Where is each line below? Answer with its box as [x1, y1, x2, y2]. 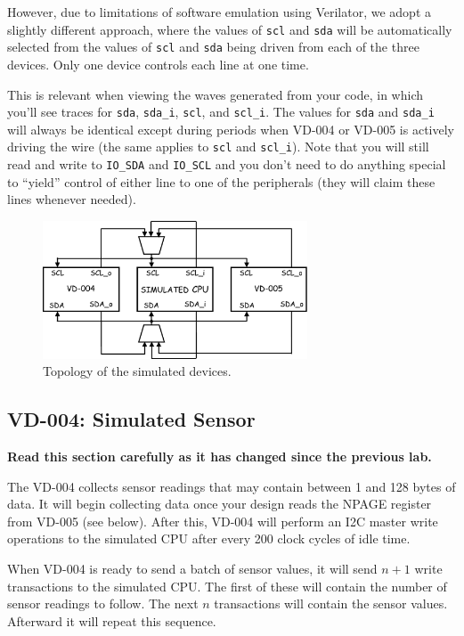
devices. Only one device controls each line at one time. [7, 54, 309, 73]
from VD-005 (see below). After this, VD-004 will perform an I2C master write [7, 511, 438, 530]
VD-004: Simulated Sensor [7, 405, 256, 433]
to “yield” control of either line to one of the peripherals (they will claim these [7, 172, 436, 191]
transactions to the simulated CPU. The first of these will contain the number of [7, 576, 447, 595]
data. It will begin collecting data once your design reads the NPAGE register [7, 494, 432, 513]
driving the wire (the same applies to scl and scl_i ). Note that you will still [7, 137, 429, 156]
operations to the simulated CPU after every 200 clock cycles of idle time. [7, 529, 411, 548]
